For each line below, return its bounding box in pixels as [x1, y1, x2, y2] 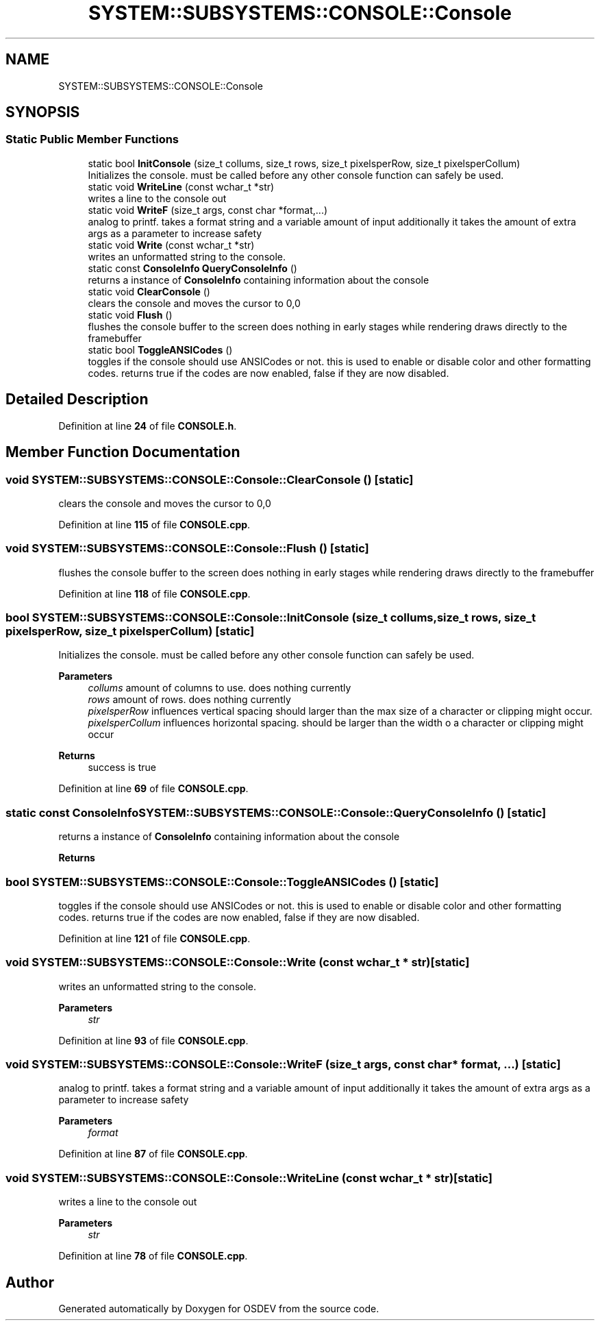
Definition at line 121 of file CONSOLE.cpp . [58, 932, 251, 944]
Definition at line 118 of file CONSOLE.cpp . [58, 587, 251, 600]
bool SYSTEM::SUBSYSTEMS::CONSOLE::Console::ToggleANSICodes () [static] [5, 874, 439, 889]
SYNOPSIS [5, 103, 80, 121]
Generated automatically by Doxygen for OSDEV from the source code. [58, 1302, 379, 1314]
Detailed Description [5, 391, 149, 408]
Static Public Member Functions [5, 132, 179, 147]
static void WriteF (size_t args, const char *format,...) [88, 204, 328, 216]
